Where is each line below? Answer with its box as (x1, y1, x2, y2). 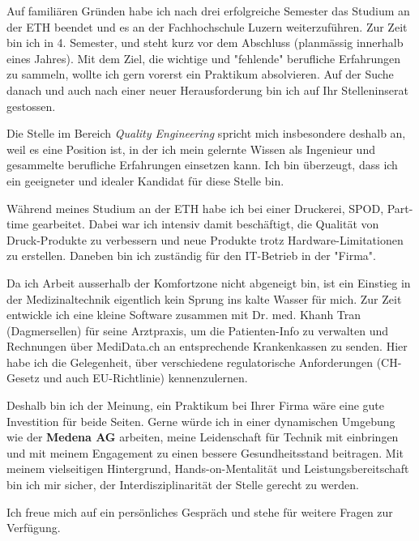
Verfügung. (6, 519, 61, 536)
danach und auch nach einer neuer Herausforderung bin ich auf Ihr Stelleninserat (6, 81, 408, 98)
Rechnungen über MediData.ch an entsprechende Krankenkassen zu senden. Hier (6, 338, 408, 355)
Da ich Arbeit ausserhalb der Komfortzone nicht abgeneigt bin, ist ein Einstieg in (6, 274, 411, 291)
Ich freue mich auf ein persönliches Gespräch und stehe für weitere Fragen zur (6, 503, 393, 520)
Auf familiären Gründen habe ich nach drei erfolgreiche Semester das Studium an (6, 2, 410, 19)
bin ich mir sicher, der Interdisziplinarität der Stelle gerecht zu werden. (6, 476, 359, 493)
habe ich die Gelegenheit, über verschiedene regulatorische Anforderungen (6, 353, 374, 370)
